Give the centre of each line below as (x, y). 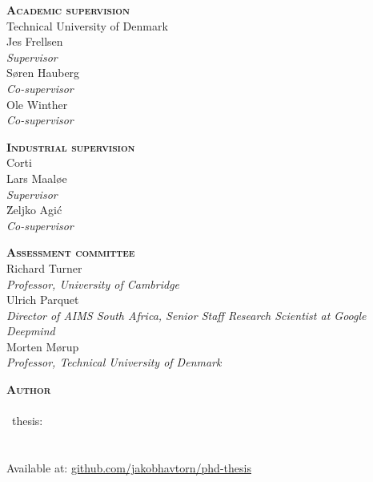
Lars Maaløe (37, 178)
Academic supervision (68, 10)
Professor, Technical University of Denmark (114, 362)
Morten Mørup (43, 346)
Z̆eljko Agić (34, 210)
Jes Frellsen (35, 41)
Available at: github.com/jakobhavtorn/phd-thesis (129, 468)
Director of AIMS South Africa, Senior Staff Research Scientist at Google (186, 315)
